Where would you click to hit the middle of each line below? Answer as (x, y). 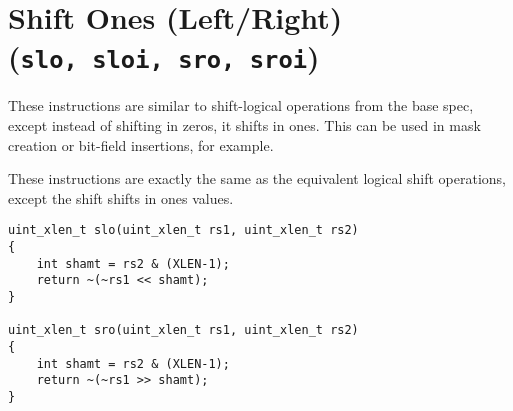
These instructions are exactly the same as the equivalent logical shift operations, (257, 178)
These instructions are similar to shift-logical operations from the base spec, (241, 105)
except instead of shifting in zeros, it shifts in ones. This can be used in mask (244, 125)
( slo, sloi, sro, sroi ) (164, 56)
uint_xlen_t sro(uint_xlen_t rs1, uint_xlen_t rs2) (183, 330)
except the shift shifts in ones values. (121, 197)
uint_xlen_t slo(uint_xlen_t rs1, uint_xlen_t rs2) (183, 230)
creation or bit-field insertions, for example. (141, 144)
